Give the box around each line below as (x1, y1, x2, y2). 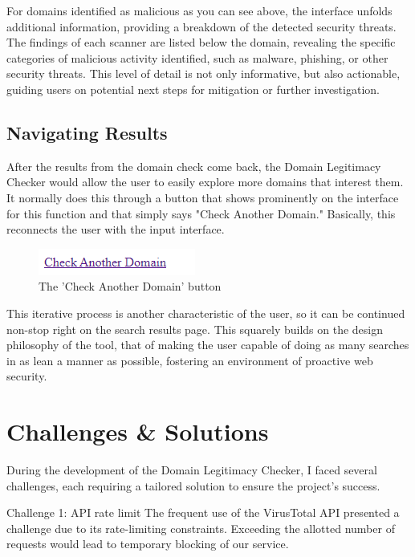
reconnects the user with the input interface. (6, 221, 225, 238)
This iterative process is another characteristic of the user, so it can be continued (6, 304, 405, 321)
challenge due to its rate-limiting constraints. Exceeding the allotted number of (6, 519, 395, 536)
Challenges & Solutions (6, 415, 269, 448)
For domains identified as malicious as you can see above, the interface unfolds (6, 2, 393, 18)
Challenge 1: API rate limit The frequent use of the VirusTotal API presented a (6, 504, 400, 521)
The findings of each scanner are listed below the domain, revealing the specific (6, 34, 396, 51)
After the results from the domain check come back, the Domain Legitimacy (6, 157, 381, 174)
